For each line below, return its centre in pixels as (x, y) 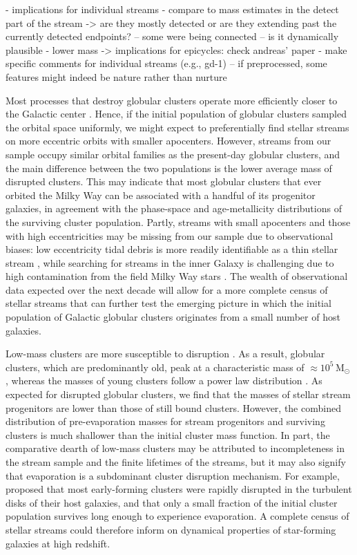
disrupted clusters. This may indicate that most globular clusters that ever (164, 181)
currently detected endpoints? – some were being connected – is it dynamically (172, 36)
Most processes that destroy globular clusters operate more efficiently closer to (172, 100)
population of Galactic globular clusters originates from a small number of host (173, 317)
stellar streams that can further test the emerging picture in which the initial (168, 303)
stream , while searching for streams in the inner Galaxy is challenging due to (170, 262)
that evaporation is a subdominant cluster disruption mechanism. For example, (173, 475)
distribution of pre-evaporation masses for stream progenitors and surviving (165, 421)
